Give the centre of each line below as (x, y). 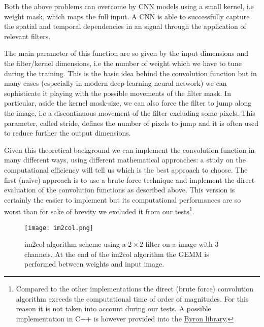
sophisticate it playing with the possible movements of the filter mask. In (118, 93)
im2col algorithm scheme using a (75, 244)
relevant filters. (27, 36)
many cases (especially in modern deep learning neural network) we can (115, 83)
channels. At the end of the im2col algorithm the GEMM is (117, 254)
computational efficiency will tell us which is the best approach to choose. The (126, 169)
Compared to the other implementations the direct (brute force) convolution (135, 288)
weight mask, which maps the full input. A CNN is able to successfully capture (127, 16)
